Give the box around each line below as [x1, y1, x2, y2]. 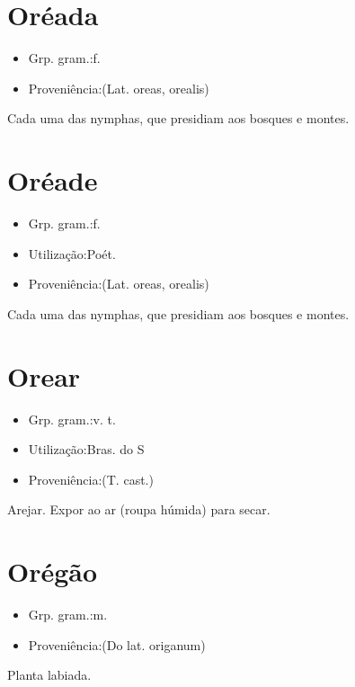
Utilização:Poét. [28, 244, 116, 263]
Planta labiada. [7, 665, 92, 684]
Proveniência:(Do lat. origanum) [28, 635, 206, 654]
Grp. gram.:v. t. [28, 409, 116, 428]
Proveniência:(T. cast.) [28, 469, 154, 488]
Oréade [7, 162, 98, 199]
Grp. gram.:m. [28, 605, 108, 624]
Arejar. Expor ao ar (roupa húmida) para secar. [7, 500, 271, 519]
